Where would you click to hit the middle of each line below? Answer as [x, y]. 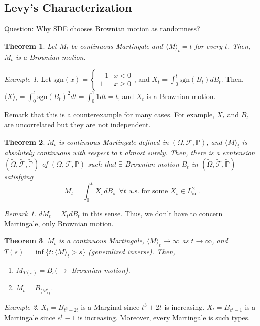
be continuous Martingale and [117, 45]
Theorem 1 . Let [31, 45]
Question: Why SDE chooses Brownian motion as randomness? [102, 29]
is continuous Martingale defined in [113, 141]
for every [208, 45]
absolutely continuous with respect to [61, 153]
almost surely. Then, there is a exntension [190, 153]
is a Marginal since [110, 306]
